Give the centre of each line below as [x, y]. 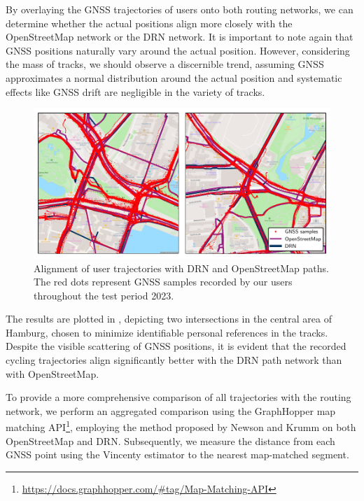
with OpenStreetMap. [52, 373]
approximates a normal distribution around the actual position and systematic [174, 77]
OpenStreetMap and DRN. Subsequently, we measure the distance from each [170, 440]
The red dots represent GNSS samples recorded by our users [163, 282]
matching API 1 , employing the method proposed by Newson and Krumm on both [181, 426]
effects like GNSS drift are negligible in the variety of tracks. [135, 91]
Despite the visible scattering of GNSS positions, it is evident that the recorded [176, 346]
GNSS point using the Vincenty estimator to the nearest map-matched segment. [177, 454]
